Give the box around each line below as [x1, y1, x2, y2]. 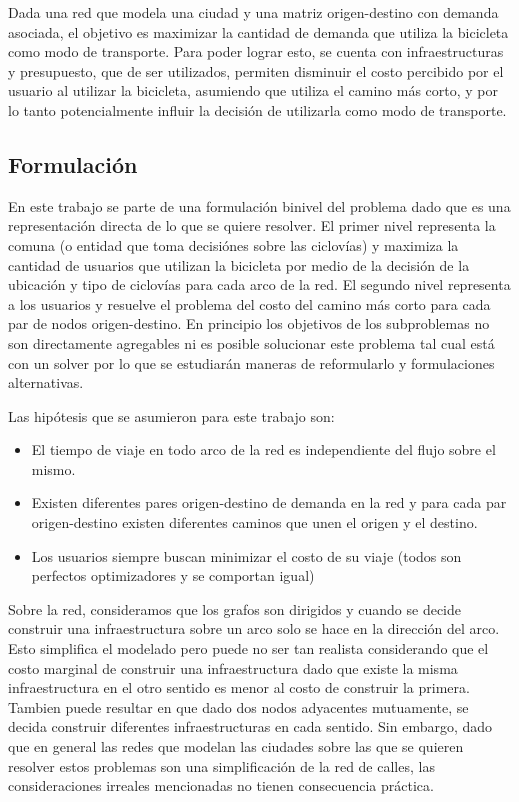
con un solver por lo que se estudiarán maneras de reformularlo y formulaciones [8, 352, 495, 373]
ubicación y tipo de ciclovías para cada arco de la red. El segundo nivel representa [8, 274, 511, 295]
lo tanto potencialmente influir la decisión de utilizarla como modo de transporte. [8, 99, 507, 120]
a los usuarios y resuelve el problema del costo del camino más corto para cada [8, 293, 491, 314]
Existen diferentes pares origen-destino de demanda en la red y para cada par [31, 492, 507, 513]
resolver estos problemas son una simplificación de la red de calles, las [8, 755, 435, 776]
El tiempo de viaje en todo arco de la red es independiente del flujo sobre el [31, 439, 496, 460]
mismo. [31, 458, 76, 479]
